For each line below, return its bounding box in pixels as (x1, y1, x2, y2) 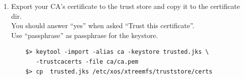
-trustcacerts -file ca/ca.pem (35, 58, 139, 65)
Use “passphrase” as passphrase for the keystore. (11, 30, 158, 40)
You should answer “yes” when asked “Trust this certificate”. (11, 20, 194, 31)
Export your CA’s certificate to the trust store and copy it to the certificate (11, 1, 240, 11)
